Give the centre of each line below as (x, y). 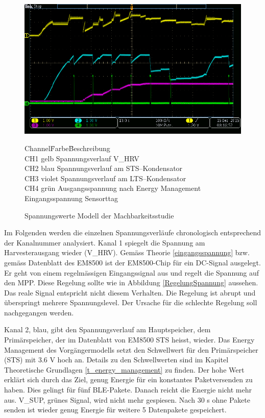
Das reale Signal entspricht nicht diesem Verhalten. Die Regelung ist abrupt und (130, 292)
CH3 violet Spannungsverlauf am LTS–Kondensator (105, 178)
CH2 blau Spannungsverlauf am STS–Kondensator (104, 168)
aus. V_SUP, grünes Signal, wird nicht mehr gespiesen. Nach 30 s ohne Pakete (127, 399)
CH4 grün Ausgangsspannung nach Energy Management (113, 188)
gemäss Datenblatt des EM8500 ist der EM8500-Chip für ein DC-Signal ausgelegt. (132, 262)
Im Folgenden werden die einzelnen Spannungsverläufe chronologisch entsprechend (133, 232)
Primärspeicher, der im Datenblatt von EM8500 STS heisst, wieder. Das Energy (129, 340)
